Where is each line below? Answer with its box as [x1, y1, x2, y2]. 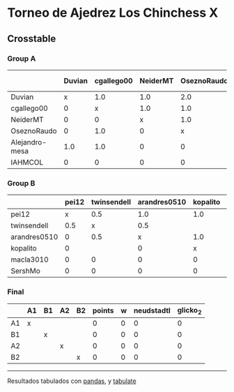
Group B [7, 178, 36, 188]
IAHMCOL [10, 157, 44, 167]
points [92, 306, 114, 315]
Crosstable [7, 33, 56, 45]
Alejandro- [10, 137, 47, 147]
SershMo [10, 266, 40, 276]
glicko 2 [177, 305, 202, 316]
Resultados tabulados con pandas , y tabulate [7, 377, 137, 385]
